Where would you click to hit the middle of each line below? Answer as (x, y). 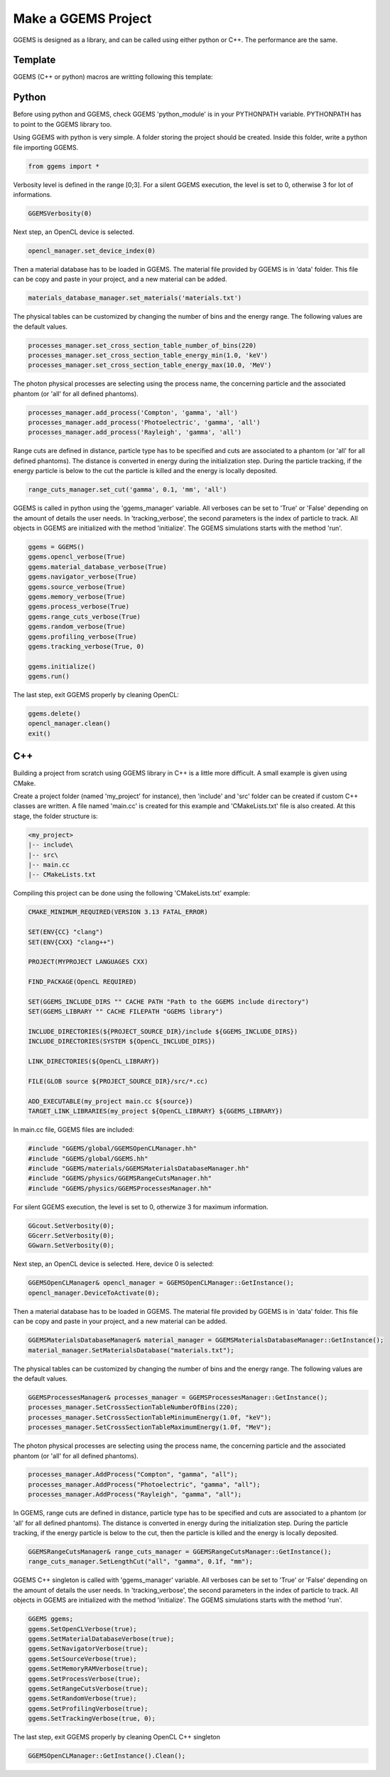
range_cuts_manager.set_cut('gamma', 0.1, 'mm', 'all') (128, 490)
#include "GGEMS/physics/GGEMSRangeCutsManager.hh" (120, 1178)
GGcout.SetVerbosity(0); (71, 1226)
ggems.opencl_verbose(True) (77, 557)
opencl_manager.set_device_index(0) (92, 250)
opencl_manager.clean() (70, 723)
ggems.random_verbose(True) (77, 627)
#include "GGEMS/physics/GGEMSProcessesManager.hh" (120, 1188)
